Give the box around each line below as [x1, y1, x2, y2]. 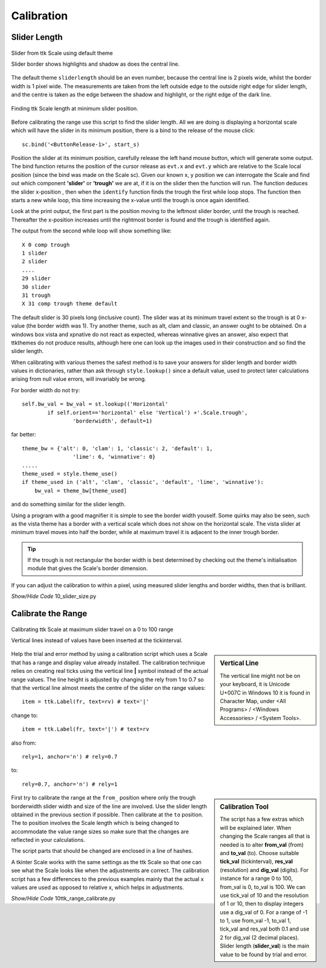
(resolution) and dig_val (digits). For [220, 866, 309, 873]
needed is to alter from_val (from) [220, 841, 304, 848]
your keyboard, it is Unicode [220, 681, 290, 688]
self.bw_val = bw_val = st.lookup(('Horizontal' [22, 401, 168, 407]
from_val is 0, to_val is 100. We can [220, 883, 306, 890]
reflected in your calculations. [11, 836, 86, 844]
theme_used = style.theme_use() [22, 470, 118, 477]
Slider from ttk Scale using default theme [11, 49, 113, 57]
